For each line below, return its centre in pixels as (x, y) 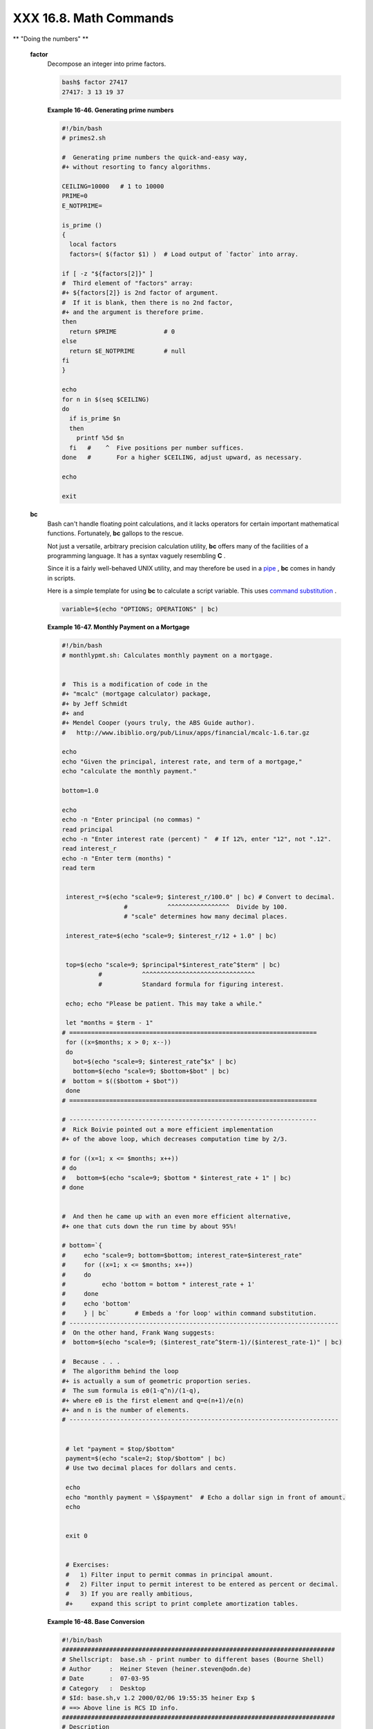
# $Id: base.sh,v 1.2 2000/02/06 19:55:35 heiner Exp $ (159, 1698)
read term (78, 868)
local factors (93, 244)
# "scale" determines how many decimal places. (205, 917)
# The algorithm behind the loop (120, 1371)
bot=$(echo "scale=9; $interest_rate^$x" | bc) (155, 1061)
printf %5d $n (100, 438)
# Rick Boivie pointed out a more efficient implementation (168, 1129)
